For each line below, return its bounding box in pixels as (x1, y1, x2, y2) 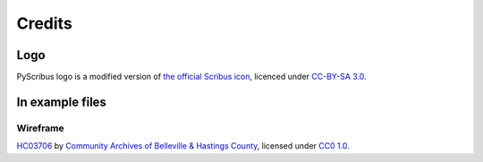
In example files (16, 94, 107, 109)
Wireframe (16, 122, 64, 134)
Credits (16, 13, 73, 33)
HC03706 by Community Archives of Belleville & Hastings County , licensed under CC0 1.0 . (16, 141, 351, 151)
